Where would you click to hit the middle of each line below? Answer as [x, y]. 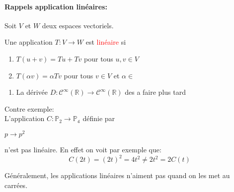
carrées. [16, 185]
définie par [99, 118]
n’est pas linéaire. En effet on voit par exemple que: [83, 150]
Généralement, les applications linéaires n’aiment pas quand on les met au [117, 175]
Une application [29, 42]
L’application [25, 118]
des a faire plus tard [155, 92]
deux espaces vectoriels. [78, 25]
